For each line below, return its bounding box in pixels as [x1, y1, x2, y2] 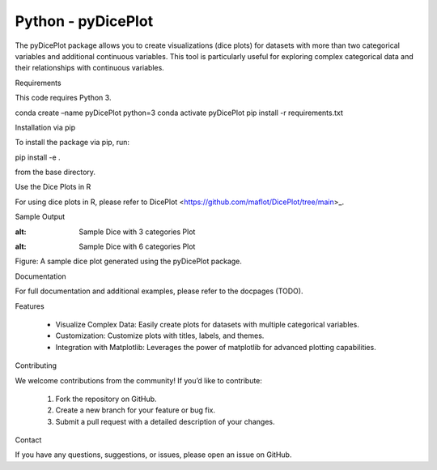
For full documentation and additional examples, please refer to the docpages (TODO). [15, 286, 303, 296]
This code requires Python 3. [15, 93, 112, 103]
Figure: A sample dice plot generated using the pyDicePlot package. [15, 256, 243, 267]
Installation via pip [15, 122, 76, 132]
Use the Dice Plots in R [15, 182, 91, 192]
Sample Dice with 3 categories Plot [78, 227, 196, 237]
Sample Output [15, 211, 66, 222]
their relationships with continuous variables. [15, 63, 165, 73]
